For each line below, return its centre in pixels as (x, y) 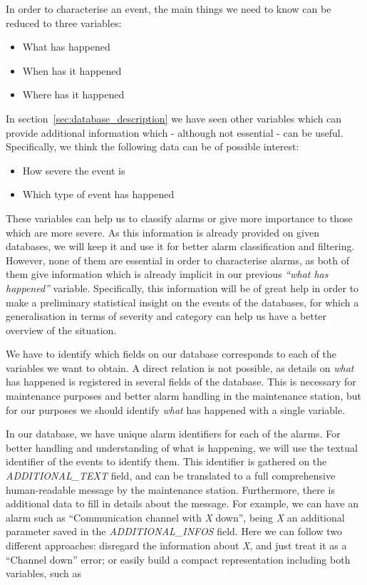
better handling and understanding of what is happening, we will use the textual (182, 447)
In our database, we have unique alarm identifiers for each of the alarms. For (173, 434)
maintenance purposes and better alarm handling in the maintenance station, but (183, 396)
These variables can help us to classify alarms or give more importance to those (179, 218)
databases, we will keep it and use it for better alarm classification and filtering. (180, 246)
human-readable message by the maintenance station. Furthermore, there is (170, 489)
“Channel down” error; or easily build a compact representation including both (178, 559)
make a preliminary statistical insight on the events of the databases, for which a (182, 302)
